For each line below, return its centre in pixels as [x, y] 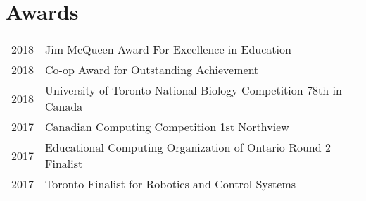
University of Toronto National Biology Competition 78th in [194, 90]
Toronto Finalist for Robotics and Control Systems [171, 184]
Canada [64, 106]
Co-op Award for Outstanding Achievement [152, 70]
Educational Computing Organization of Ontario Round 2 [188, 147]
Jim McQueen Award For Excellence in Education [168, 49]
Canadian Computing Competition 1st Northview [167, 127]
